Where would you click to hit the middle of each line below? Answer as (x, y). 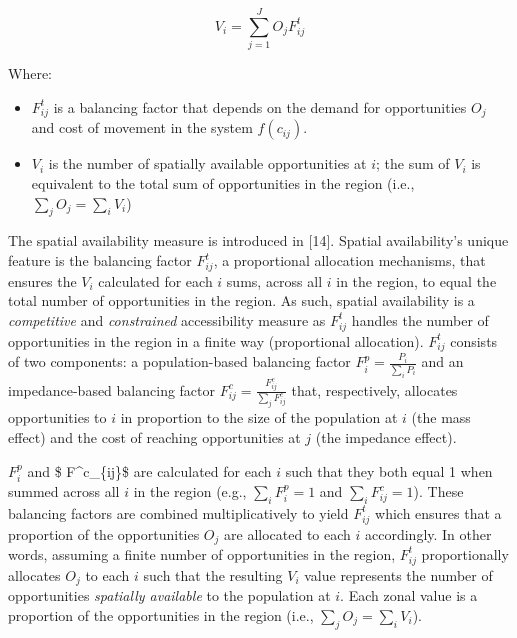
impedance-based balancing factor (112, 389)
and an (442, 361)
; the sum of (412, 163)
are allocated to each (287, 533)
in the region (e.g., (190, 491)
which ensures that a (438, 512)
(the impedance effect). (386, 436)
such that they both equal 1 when (389, 470)
